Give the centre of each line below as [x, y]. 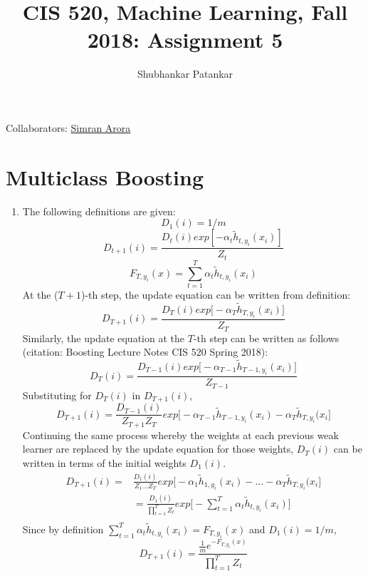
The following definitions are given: [99, 211]
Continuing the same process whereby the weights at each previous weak [180, 434]
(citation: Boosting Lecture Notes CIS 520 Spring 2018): [145, 352]
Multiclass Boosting [105, 176]
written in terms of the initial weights [104, 462]
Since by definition [63, 529]
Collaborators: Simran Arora [68, 127]
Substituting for [57, 395]
